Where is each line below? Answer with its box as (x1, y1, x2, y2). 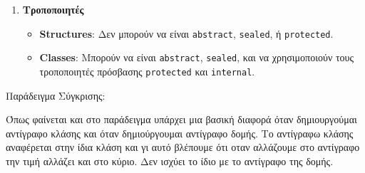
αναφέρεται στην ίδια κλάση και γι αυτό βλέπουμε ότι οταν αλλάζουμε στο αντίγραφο (6, 140, 360, 154)
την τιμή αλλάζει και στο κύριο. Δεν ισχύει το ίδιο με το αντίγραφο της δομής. (6, 153, 334, 168)
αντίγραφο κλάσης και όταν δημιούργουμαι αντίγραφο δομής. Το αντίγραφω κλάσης (6, 125, 354, 140)
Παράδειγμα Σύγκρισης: (6, 88, 106, 103)
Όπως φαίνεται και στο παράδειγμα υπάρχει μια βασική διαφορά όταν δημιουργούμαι (6, 112, 357, 127)
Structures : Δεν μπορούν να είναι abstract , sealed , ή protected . (39, 26, 334, 41)
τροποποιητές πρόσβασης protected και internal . (39, 63, 255, 78)
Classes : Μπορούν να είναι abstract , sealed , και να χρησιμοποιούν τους (39, 50, 354, 65)
